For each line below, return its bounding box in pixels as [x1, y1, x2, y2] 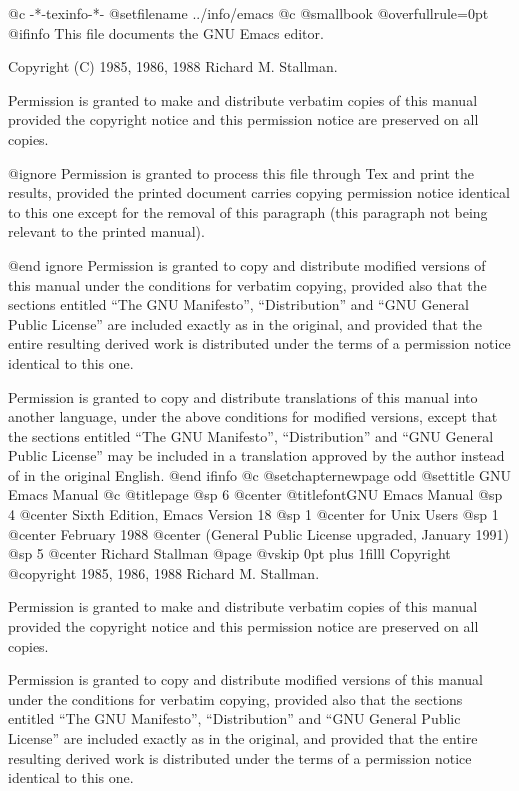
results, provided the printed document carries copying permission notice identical [8, 182, 510, 203]
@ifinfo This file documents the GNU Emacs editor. [8, 22, 324, 43]
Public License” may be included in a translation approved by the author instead [8, 445, 505, 466]
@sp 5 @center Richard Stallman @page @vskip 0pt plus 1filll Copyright [8, 543, 451, 564]
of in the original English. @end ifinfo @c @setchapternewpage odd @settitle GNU [8, 464, 512, 485]
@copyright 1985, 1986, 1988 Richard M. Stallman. [8, 562, 320, 583]
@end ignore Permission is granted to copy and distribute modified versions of [8, 254, 486, 275]
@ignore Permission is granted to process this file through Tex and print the [8, 162, 475, 183]
